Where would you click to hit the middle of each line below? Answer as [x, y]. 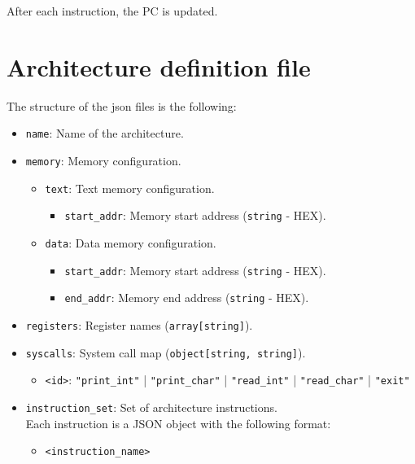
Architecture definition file [159, 66]
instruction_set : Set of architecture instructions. [151, 407]
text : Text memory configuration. [130, 188]
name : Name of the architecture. [105, 133]
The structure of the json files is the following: [122, 105]
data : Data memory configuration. [131, 242]
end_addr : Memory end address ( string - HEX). [187, 298]
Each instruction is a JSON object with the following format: [178, 423]
